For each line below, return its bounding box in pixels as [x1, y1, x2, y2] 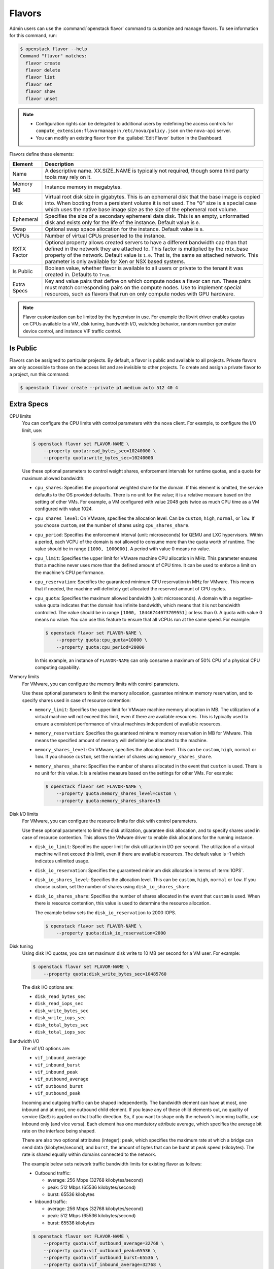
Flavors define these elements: [9, 151, 74, 157]
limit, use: [22, 427, 43, 433]
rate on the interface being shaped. [22, 1128, 96, 1134]
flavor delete [25, 68, 61, 73]
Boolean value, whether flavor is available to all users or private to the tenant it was [45, 264, 244, 272]
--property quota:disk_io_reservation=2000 [56, 930, 166, 936]
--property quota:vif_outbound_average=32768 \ [43, 1241, 164, 1246]
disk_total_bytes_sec [35, 1022, 89, 1028]
